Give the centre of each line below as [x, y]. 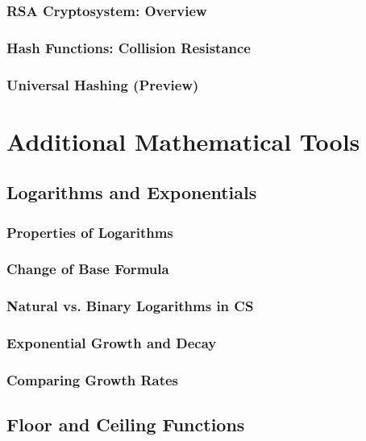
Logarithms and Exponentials [132, 192]
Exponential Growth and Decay [112, 343]
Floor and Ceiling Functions [126, 424]
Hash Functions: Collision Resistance [129, 47]
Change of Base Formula [88, 269]
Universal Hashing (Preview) [103, 84]
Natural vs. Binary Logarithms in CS [130, 306]
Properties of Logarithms [90, 232]
